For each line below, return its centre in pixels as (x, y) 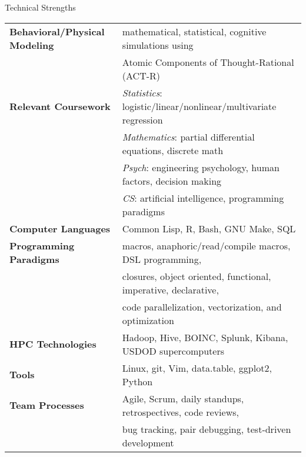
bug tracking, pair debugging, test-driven (207, 429)
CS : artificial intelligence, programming (203, 198)
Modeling (32, 45)
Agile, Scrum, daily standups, (183, 398)
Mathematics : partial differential (188, 136)
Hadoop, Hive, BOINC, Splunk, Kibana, (205, 337)
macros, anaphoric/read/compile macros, (206, 245)
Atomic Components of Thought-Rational (208, 62)
